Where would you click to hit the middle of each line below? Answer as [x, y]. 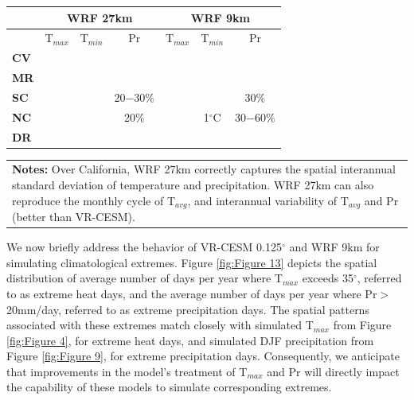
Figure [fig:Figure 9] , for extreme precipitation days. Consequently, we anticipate [203, 356]
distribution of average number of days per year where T [145, 278]
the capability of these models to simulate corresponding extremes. [169, 387]
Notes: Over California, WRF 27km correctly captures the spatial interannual [204, 169]
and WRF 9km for [334, 247]
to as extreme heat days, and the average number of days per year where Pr [192, 293]
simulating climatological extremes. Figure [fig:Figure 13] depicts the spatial [192, 262]
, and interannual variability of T [268, 200]
